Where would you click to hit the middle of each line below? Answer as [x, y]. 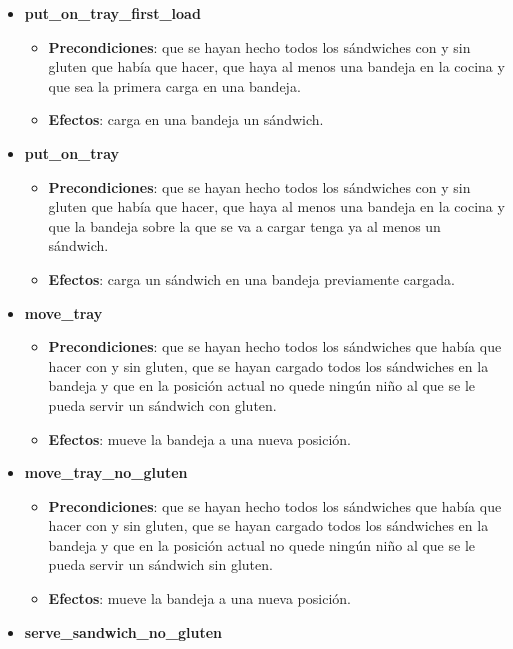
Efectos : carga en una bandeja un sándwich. [186, 119]
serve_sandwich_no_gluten [123, 631]
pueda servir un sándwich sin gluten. [160, 564]
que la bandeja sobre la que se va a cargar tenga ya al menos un [244, 225]
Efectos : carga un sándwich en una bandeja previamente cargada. [251, 278]
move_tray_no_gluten [106, 472]
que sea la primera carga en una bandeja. [174, 85]
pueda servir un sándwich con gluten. [162, 404]
